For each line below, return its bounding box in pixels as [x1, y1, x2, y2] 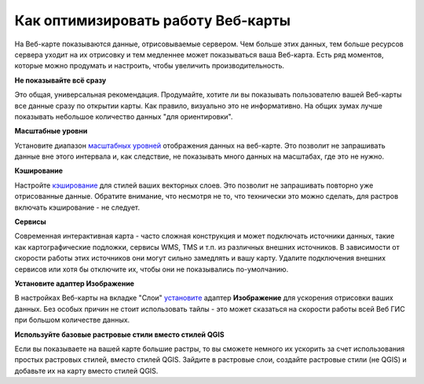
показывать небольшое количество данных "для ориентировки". [14, 112, 233, 121]
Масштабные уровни [14, 126, 88, 136]
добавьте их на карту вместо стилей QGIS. [14, 366, 159, 375]
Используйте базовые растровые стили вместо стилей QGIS [14, 330, 225, 339]
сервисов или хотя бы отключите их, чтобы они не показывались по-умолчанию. [14, 264, 289, 274]
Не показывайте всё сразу [14, 75, 107, 85]
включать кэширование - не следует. [14, 203, 141, 212]
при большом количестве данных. [14, 315, 130, 325]
